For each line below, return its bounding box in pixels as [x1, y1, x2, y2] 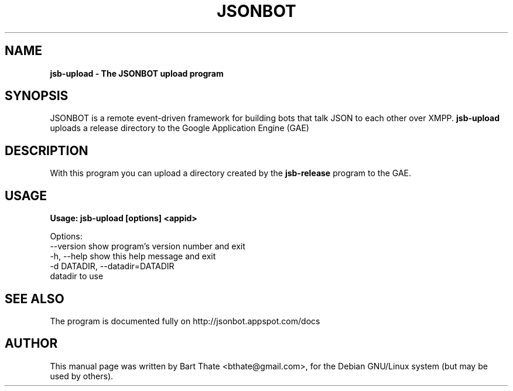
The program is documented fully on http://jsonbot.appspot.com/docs [50, 315, 320, 326]
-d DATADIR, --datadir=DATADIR [50, 261, 175, 272]
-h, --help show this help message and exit [50, 251, 216, 262]
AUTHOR [5, 336, 58, 351]
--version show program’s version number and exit [50, 241, 245, 252]
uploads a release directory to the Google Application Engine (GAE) [50, 123, 309, 133]
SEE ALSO [5, 291, 64, 306]
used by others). [50, 371, 114, 381]
